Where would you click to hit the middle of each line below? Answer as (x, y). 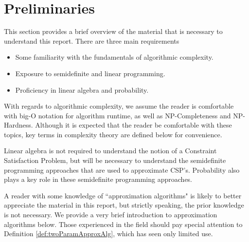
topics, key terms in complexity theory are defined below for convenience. (113, 134)
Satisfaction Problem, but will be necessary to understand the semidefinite (115, 160)
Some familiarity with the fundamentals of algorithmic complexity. (114, 57)
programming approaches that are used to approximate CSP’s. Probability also (122, 169)
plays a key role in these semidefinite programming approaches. (98, 179)
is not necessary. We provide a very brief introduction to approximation (111, 215)
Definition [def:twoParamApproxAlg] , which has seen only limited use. (108, 234)
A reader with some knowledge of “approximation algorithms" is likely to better (123, 195)
